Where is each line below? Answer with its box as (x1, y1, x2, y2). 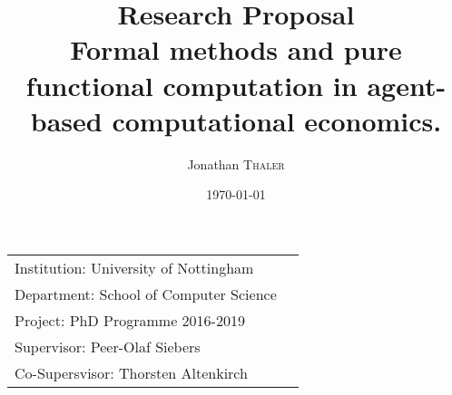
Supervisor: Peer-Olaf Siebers (15, 335, 201, 357)
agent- (367, 66, 447, 103)
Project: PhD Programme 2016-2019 (15, 309, 245, 331)
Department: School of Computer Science (15, 283, 277, 304)
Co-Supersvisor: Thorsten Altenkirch (15, 361, 248, 383)
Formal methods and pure (70, 31, 402, 68)
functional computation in (25, 66, 358, 103)
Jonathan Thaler (187, 154, 285, 173)
